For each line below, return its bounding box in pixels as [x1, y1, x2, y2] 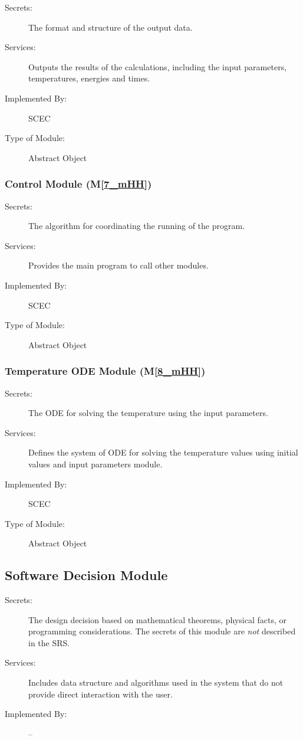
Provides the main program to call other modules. [28, 259, 209, 271]
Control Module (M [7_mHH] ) [5, 176, 152, 191]
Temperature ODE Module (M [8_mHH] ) [5, 364, 206, 378]
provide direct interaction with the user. [28, 687, 173, 700]
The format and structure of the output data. [28, 21, 193, 33]
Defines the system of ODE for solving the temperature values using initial [28, 446, 298, 459]
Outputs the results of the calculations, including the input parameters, [28, 60, 287, 73]
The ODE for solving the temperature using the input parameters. [28, 407, 268, 419]
